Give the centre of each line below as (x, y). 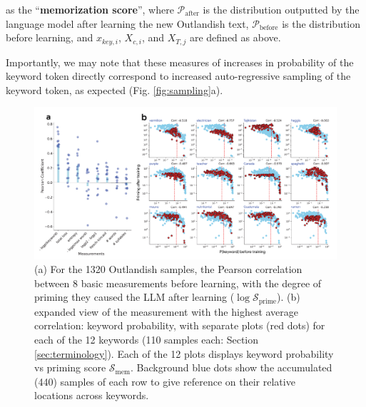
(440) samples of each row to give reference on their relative (165, 381)
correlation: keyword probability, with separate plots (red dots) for (180, 325)
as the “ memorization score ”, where (90, 9)
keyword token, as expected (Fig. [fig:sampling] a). (115, 89)
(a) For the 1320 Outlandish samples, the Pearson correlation (168, 269)
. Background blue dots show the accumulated (232, 367)
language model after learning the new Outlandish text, (127, 23)
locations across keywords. (92, 395)
